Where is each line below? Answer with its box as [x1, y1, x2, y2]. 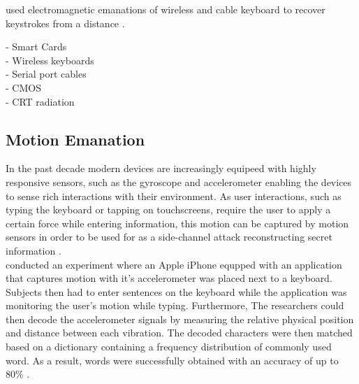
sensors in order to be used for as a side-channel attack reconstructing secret [6, 229, 332, 244]
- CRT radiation [6, 94, 75, 108]
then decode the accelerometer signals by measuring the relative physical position [6, 311, 354, 326]
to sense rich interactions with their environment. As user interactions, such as [6, 188, 342, 203]
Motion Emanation [6, 128, 145, 150]
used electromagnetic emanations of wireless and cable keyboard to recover [6, 2, 325, 16]
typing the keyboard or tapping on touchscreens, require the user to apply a [6, 202, 331, 217]
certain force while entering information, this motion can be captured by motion [6, 215, 349, 230]
